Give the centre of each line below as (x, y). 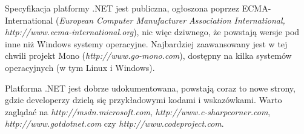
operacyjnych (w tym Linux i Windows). (80, 67)
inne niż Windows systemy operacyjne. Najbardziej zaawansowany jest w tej (146, 43)
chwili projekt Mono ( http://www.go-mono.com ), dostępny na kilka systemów (148, 55)
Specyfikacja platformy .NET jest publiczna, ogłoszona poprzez (122, 8)
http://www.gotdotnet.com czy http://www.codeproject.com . (114, 123)
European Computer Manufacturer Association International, (172, 20)
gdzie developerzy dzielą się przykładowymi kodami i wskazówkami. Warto (144, 100)
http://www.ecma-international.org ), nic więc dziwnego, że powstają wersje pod (152, 32)
